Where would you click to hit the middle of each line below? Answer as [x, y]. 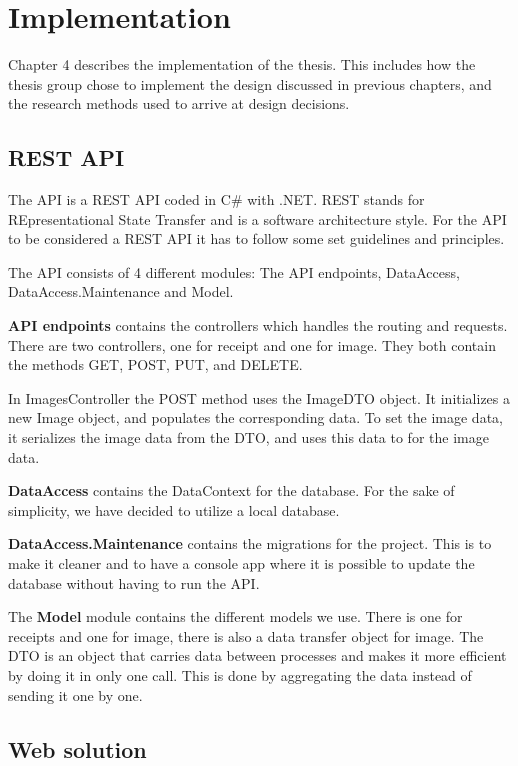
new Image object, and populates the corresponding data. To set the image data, [255, 417]
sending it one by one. [75, 694]
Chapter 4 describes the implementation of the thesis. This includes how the [242, 64]
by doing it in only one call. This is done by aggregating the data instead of [240, 674]
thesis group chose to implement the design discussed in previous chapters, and [250, 83]
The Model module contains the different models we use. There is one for [235, 616]
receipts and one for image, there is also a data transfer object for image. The [246, 635]
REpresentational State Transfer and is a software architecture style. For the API [257, 218]
